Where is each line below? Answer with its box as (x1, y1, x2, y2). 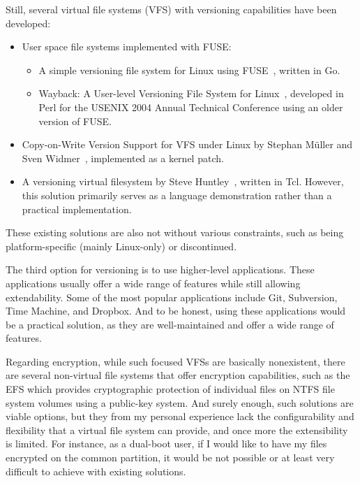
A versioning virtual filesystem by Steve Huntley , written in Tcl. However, (22, 174, 344, 189)
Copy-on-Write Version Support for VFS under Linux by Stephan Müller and (22, 137, 353, 152)
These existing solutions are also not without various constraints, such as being (6, 225, 344, 240)
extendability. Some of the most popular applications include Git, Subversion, (6, 289, 338, 304)
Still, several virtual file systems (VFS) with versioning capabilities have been (6, 2, 337, 16)
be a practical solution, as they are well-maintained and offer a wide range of (6, 317, 334, 331)
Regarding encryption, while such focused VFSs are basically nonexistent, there (6, 354, 345, 368)
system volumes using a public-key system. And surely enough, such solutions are (6, 395, 354, 410)
